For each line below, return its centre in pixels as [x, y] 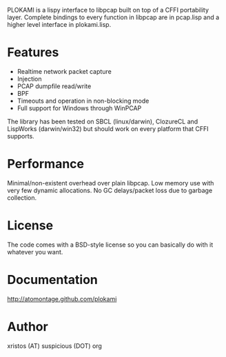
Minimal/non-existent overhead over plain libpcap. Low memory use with [111, 183]
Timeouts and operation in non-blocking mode [83, 101]
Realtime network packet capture [64, 71]
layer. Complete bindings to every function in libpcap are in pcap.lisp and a [113, 17]
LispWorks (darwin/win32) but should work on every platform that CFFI [108, 129]
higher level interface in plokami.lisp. [59, 24]
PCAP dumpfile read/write [54, 86]
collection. [22, 197]
